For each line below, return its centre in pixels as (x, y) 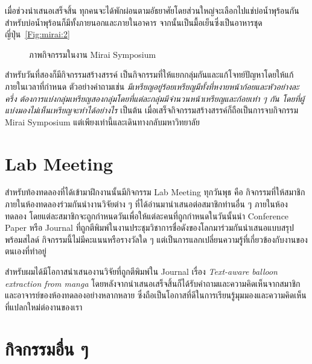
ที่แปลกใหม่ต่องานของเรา (44, 306)
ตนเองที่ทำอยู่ (26, 251)
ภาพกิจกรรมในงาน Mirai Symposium (93, 54)
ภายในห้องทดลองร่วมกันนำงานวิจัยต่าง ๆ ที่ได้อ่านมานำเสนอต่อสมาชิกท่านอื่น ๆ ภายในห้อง (146, 204)
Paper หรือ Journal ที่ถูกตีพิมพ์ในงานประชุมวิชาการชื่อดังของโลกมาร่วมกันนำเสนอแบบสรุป (150, 227)
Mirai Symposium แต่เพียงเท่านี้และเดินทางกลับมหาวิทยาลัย (102, 121)
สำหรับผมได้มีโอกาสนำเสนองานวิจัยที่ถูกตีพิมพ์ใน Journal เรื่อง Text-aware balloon (141, 271)
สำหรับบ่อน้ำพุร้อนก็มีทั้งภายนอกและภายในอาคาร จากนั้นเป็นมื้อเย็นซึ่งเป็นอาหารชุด (134, 22)
